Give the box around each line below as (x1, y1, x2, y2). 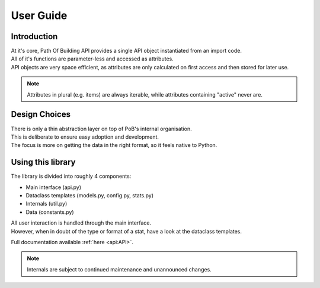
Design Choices (11, 110, 71, 120)
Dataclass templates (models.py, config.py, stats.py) (25, 192, 154, 199)
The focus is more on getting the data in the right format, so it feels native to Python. (11, 142, 217, 149)
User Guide (11, 9, 68, 22)
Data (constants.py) (25, 208, 74, 216)
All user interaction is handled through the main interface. (11, 219, 151, 226)
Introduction (11, 31, 58, 41)
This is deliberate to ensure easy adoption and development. (11, 133, 159, 140)
